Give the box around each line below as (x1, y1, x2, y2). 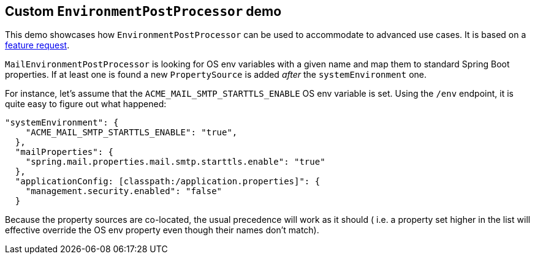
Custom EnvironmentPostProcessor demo (5, 4, 282, 19)
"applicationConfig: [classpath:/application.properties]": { (15, 176, 321, 187)
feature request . (5, 40, 70, 51)
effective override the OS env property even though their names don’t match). (5, 225, 319, 236)
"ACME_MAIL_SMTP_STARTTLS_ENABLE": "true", (25, 127, 238, 138)
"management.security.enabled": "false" (25, 186, 222, 197)
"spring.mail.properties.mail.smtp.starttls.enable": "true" (25, 157, 325, 167)
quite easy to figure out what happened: (5, 99, 167, 110)
